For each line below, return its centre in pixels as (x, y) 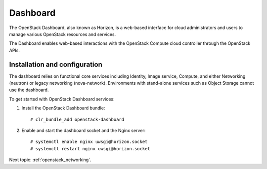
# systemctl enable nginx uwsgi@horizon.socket (89, 142)
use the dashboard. (29, 90)
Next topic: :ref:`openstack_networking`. (50, 160)
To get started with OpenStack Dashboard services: (62, 99)
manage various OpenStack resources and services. (63, 34)
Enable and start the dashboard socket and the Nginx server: (84, 130)
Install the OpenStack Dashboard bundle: (63, 108)
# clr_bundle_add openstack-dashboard (77, 119)
